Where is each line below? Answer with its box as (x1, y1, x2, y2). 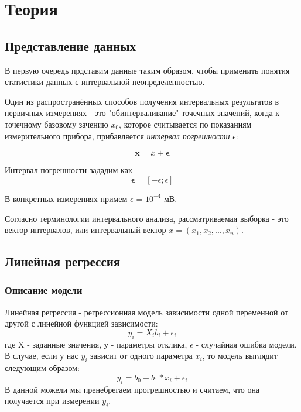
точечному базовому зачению (5, 118, 108, 130)
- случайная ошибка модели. (196, 338, 297, 350)
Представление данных (5, 36, 136, 54)
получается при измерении (5, 394, 100, 407)
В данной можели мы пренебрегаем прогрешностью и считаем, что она (5, 383, 260, 395)
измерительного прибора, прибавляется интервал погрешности (5, 129, 230, 142)
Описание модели (5, 283, 83, 297)
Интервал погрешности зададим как (5, 164, 132, 176)
